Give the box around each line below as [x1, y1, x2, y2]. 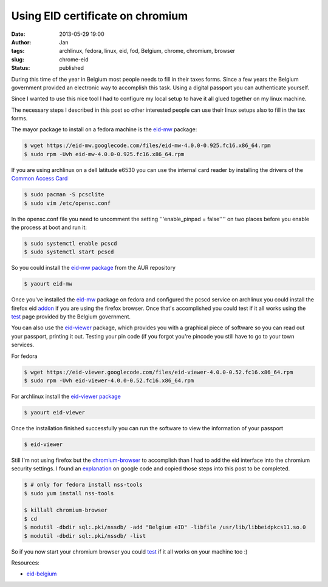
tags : [11, 47, 25, 55]
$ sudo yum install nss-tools [24, 490, 114, 496]
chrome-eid [59, 55, 89, 63]
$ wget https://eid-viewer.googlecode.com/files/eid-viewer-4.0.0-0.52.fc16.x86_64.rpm [24, 368, 293, 376]
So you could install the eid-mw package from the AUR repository [11, 264, 176, 272]
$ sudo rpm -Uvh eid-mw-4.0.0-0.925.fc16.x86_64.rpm [24, 151, 185, 157]
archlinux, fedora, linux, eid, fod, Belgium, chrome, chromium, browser [59, 47, 236, 55]
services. [11, 341, 35, 349]
